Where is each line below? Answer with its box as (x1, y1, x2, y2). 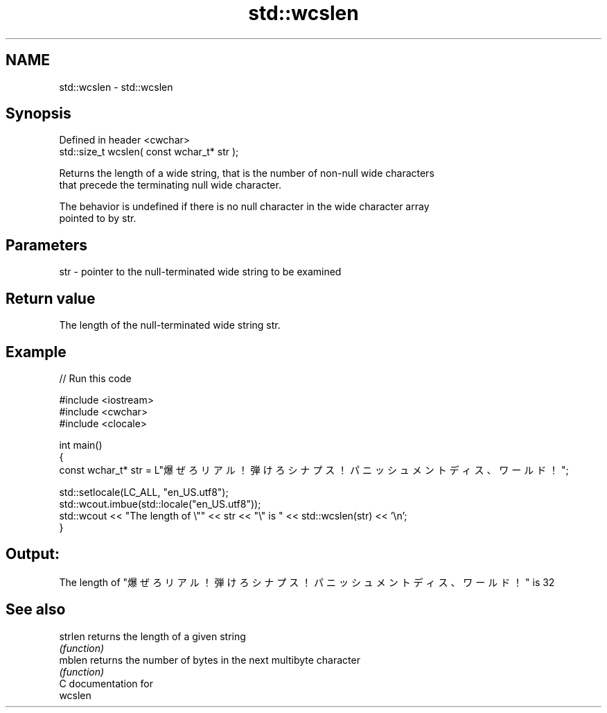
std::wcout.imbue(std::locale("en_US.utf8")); (59, 497, 261, 510)
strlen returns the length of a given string (59, 630, 246, 642)
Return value (6, 289, 96, 307)
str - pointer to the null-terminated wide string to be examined (59, 266, 342, 278)
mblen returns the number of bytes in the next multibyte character (59, 653, 360, 666)
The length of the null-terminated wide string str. (59, 319, 281, 332)
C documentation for (59, 677, 154, 689)
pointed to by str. (59, 212, 137, 225)
